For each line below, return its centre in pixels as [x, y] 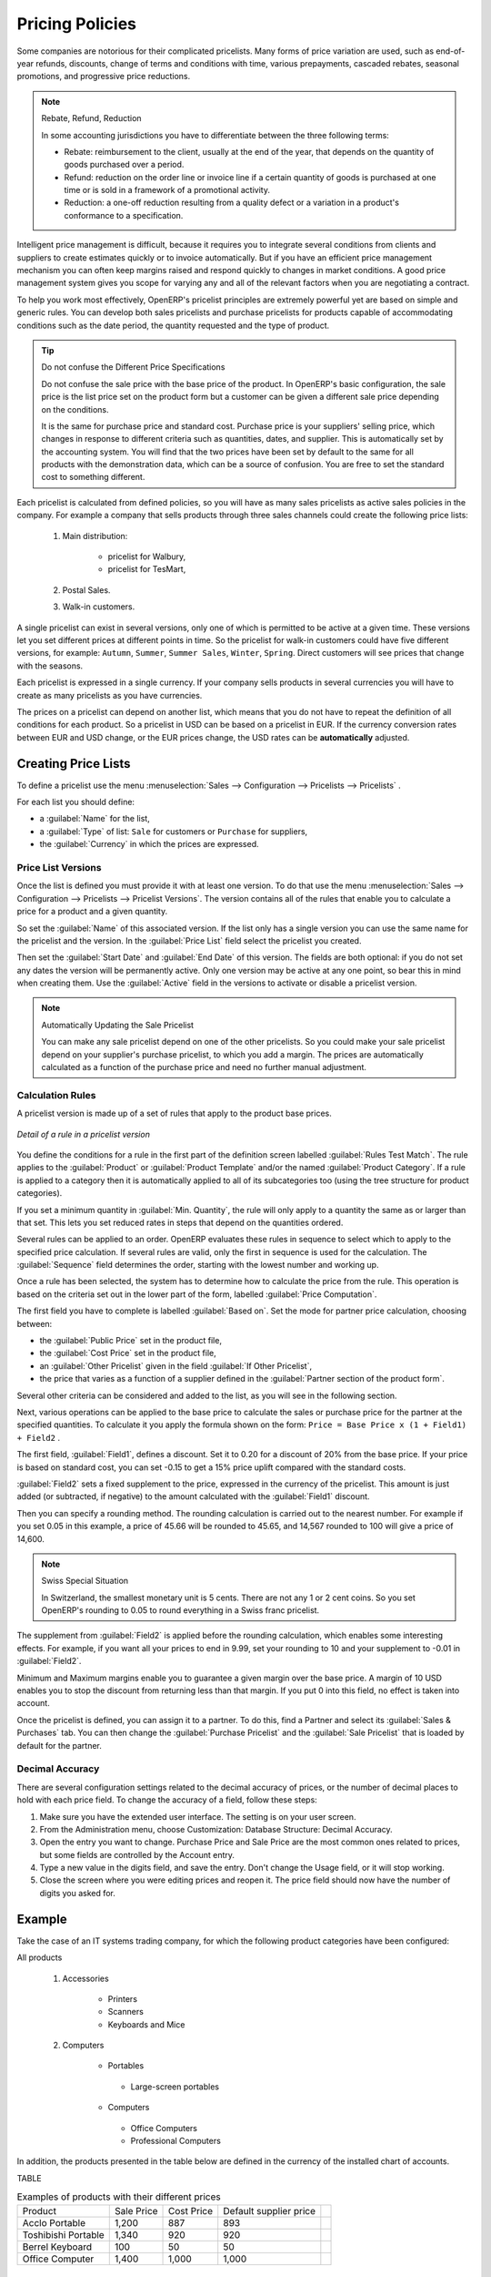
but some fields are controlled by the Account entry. [137, 1854]
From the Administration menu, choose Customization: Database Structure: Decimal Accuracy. [216, 1829]
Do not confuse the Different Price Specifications [133, 367]
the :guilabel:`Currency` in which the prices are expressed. [149, 844]
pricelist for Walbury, [147, 556]
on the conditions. [75, 409]
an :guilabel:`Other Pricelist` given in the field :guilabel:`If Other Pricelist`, [176, 1365]
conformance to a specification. [124, 215]
